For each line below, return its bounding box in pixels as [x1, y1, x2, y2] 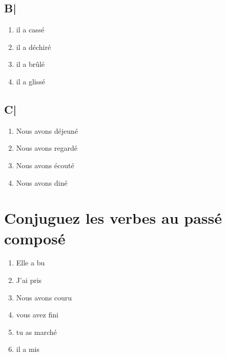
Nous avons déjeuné [16, 125, 78, 136]
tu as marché [16, 326, 57, 337]
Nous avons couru [16, 292, 72, 302]
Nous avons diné [16, 177, 68, 188]
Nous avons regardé [16, 143, 78, 153]
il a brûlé [16, 59, 45, 69]
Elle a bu [16, 257, 45, 268]
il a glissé [16, 76, 45, 86]
